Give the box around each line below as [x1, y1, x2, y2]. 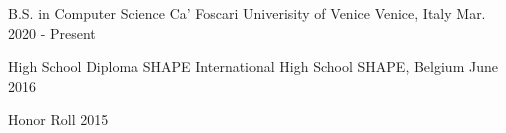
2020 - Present [8, 22, 96, 43]
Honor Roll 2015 [8, 109, 109, 130]
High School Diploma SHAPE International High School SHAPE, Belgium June [8, 56, 498, 77]
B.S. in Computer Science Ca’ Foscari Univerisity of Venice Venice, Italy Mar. [8, 3, 486, 23]
